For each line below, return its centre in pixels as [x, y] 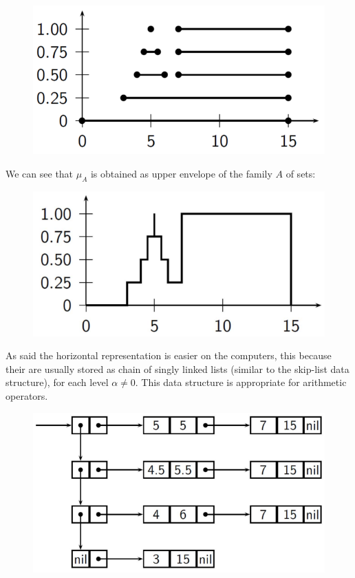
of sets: [301, 174]
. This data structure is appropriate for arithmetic [241, 382]
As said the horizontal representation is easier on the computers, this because [169, 355]
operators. [27, 396]
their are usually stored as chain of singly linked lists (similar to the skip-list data [177, 368]
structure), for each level [57, 382]
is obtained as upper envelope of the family [181, 174]
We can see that [40, 174]
